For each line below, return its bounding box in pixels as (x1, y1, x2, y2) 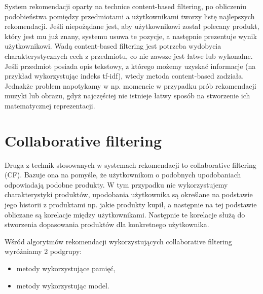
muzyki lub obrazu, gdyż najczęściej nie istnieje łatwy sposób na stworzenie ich (5, 90, 250, 101)
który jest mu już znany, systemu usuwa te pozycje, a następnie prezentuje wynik (5, 30, 257, 41)
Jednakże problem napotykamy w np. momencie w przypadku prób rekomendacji (5, 80, 256, 91)
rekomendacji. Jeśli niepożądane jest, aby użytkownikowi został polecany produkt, (5, 21, 259, 31)
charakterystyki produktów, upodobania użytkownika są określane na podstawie (5, 189, 253, 200)
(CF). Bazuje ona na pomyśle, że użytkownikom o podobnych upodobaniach (5, 169, 241, 180)
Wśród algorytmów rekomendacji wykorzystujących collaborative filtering (5, 236, 232, 246)
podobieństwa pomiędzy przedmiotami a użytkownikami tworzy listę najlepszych (5, 11, 255, 21)
